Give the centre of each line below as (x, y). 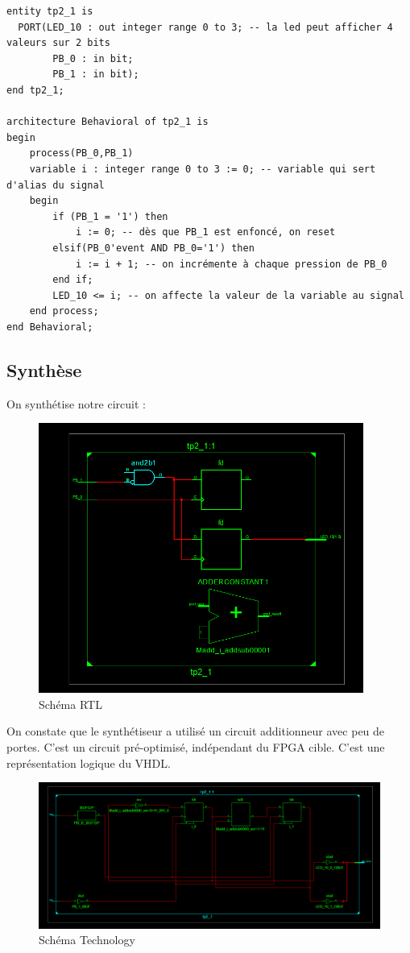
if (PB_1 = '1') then (110, 216)
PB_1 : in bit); (96, 75)
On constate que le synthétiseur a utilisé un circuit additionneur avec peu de (196, 731)
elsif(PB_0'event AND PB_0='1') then (153, 248)
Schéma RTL (70, 704)
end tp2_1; (35, 90)
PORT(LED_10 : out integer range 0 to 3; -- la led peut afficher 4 (205, 27)
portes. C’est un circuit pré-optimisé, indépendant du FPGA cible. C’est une (196, 747)
